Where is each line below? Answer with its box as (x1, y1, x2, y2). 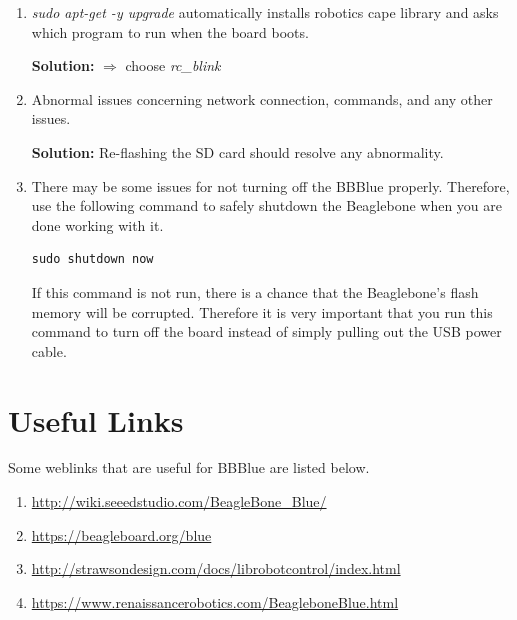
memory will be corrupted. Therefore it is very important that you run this (31, 301, 493, 322)
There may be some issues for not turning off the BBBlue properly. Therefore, (31, 175, 510, 196)
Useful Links (8, 399, 184, 440)
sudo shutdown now (31, 252, 154, 267)
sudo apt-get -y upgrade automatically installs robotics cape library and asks (31, 2, 499, 22)
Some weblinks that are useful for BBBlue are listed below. (8, 457, 370, 478)
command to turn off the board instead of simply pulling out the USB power (31, 321, 502, 342)
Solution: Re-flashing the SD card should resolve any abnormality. (31, 141, 444, 162)
